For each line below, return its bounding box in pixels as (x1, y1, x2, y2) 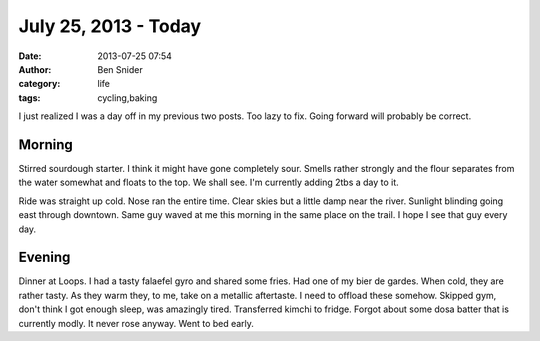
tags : (18, 91, 41, 104)
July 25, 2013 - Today (18, 15, 202, 37)
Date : (18, 50, 42, 62)
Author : (18, 63, 52, 75)
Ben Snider (97, 63, 144, 75)
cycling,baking (97, 91, 158, 104)
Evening (18, 249, 71, 266)
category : (18, 78, 61, 90)
